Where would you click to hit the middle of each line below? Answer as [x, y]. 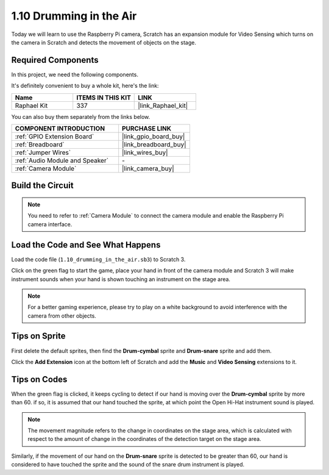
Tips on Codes [39, 379]
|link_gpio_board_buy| [154, 137]
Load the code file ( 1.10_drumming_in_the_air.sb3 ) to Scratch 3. [98, 259]
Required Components [55, 60]
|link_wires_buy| [145, 152]
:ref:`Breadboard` [40, 145]
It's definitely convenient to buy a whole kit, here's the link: [85, 86]
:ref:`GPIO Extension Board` [55, 137]
